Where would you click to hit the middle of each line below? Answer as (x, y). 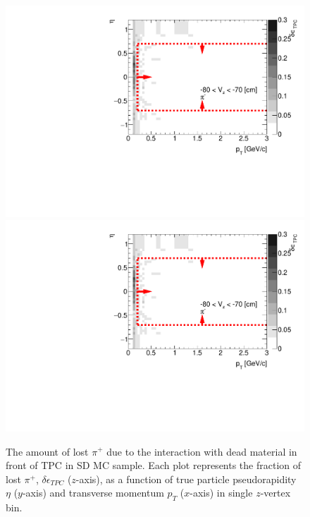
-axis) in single (221, 493)
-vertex (275, 493)
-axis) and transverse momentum (93, 493)
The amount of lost (47, 451)
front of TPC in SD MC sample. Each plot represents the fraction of (154, 465)
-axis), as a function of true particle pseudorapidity (186, 479)
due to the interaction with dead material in (202, 451)
